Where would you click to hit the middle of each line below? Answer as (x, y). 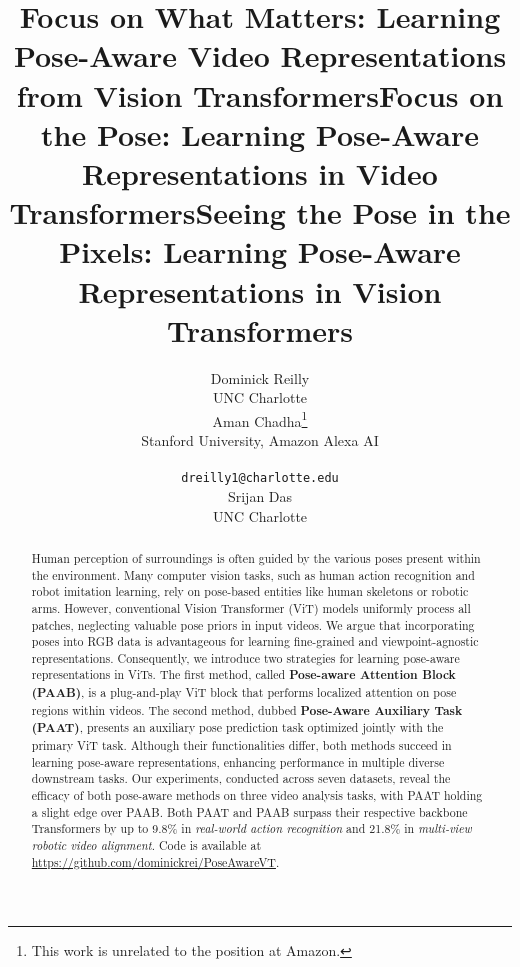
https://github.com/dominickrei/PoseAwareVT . (155, 861)
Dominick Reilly (260, 377)
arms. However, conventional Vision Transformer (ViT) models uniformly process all (251, 607)
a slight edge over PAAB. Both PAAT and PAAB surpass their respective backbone (249, 811)
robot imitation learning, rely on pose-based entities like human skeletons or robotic (250, 591)
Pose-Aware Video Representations (260, 55)
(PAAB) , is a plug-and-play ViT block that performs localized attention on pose (244, 693)
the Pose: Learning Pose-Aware (260, 133)
